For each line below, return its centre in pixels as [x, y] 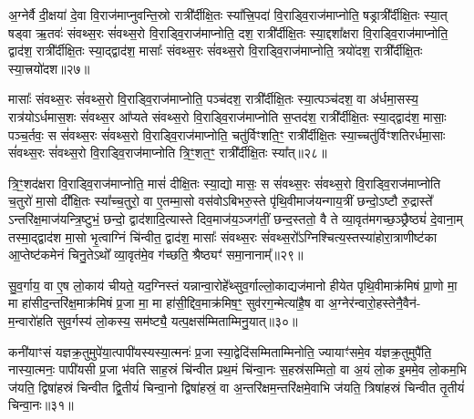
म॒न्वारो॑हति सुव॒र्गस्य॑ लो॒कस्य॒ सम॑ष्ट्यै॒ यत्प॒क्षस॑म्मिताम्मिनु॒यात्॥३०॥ [153, 320]
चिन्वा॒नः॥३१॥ [41, 405]
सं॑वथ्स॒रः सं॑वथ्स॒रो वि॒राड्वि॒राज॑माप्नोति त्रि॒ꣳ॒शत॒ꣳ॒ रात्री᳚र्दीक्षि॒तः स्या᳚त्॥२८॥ [168, 153]
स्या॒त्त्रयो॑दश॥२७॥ [49, 68]
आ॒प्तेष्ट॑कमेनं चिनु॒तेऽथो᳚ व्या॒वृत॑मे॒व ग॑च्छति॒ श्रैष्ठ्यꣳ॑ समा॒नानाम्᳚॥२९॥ [156, 255]
